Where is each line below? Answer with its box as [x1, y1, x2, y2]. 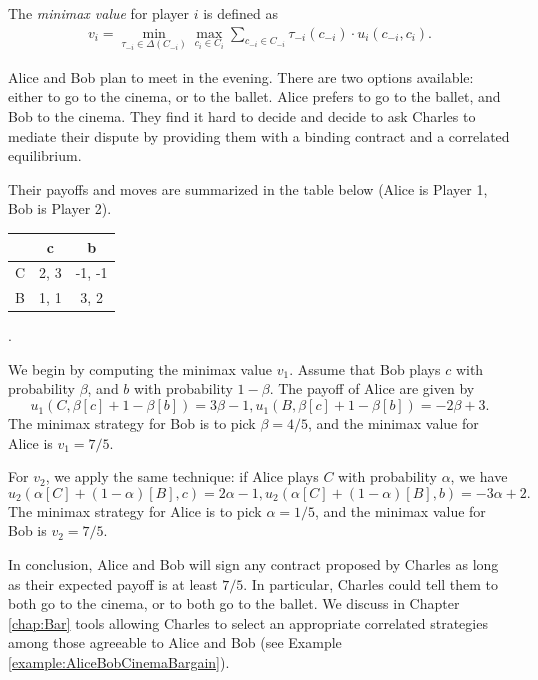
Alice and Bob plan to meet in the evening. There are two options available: [8, 66, 474, 87]
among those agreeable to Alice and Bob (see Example [8, 632, 342, 653]
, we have [450, 466, 508, 487]
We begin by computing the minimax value [8, 358, 273, 379]
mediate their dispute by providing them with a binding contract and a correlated [8, 125, 510, 146]
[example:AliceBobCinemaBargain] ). [8, 652, 230, 672]
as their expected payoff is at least [8, 573, 218, 594]
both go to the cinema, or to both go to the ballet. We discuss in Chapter [8, 593, 460, 614]
